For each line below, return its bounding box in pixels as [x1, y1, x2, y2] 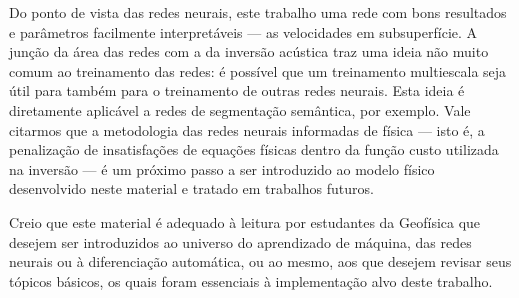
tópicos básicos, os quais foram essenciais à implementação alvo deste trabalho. [9, 270, 493, 291]
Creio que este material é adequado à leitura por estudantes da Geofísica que [9, 211, 481, 232]
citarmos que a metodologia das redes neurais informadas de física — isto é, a [9, 119, 485, 140]
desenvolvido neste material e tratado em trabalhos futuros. [9, 178, 374, 199]
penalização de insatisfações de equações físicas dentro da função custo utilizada [9, 139, 499, 160]
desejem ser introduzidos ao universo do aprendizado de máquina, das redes [9, 231, 472, 252]
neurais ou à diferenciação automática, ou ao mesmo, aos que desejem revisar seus [9, 251, 512, 272]
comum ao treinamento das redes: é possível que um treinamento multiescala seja [9, 60, 507, 81]
